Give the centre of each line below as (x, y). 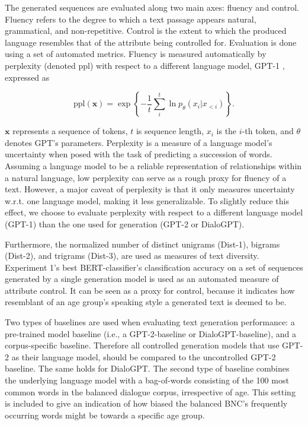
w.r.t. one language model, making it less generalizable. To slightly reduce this (147, 200)
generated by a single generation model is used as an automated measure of (142, 279)
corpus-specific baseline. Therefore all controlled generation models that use (142, 345)
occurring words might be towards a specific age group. (105, 415)
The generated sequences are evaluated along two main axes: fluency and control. (152, 7)
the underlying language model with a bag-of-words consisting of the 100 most (147, 380)
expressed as (27, 77)
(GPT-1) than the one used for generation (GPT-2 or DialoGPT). (125, 223)
